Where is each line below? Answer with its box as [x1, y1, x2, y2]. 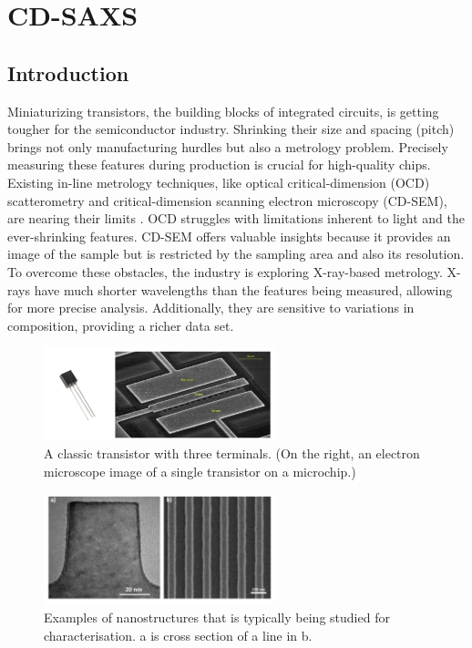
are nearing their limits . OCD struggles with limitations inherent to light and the [7, 209, 466, 228]
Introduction [7, 58, 129, 87]
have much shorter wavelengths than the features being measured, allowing [34, 280, 453, 299]
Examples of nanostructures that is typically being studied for [44, 607, 390, 626]
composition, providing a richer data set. [7, 315, 234, 334]
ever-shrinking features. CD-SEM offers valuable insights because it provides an [7, 226, 451, 245]
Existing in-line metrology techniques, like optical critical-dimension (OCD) [7, 172, 430, 191]
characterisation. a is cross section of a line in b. [44, 625, 313, 644]
